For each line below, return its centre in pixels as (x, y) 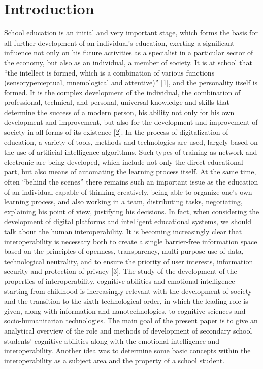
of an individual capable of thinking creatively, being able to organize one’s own (128, 191)
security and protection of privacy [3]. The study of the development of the (121, 271)
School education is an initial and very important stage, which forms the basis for (131, 33)
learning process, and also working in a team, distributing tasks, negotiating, (123, 201)
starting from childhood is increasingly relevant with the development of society (128, 291)
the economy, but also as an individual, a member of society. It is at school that (128, 62)
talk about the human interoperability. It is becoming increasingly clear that (123, 231)
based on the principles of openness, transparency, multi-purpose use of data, (124, 251)
